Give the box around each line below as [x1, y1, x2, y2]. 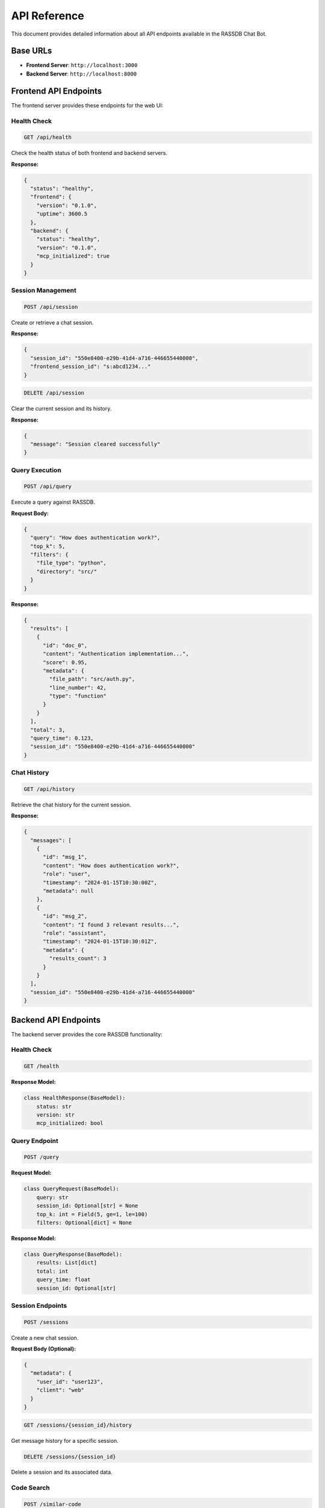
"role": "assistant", [43, 930, 107, 936]
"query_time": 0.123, [30, 735, 94, 742]
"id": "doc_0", [43, 642, 88, 648]
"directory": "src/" [36, 568, 97, 575]
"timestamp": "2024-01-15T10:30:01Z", [43, 938, 158, 945]
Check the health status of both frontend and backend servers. [11, 150, 168, 157]
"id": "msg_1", [43, 854, 88, 861]
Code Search [11, 1484, 51, 1492]
